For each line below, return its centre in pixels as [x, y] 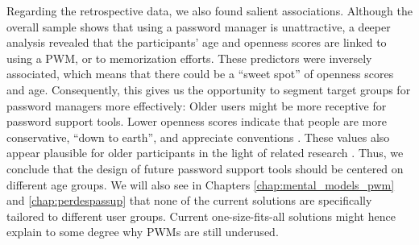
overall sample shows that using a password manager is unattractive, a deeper [199, 26]
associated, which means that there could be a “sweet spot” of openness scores [200, 74]
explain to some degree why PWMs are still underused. [143, 232]
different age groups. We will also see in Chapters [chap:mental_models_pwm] [201, 184]
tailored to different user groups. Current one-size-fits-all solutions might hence [201, 216]
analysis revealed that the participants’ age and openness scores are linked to [197, 42]
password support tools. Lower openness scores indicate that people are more [197, 121]
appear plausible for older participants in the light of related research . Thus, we [205, 153]
